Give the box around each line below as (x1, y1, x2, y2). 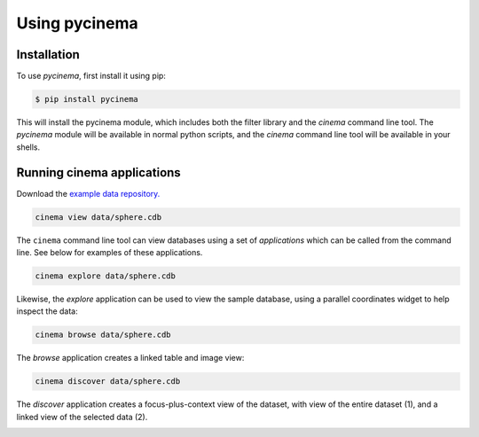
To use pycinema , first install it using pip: (16, 71, 166, 82)
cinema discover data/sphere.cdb (35, 377, 181, 386)
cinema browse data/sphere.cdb (35, 330, 172, 340)
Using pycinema (16, 13, 138, 33)
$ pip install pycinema (35, 94, 139, 105)
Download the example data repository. (16, 188, 161, 199)
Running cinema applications (16, 165, 181, 180)
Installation (16, 47, 80, 62)
